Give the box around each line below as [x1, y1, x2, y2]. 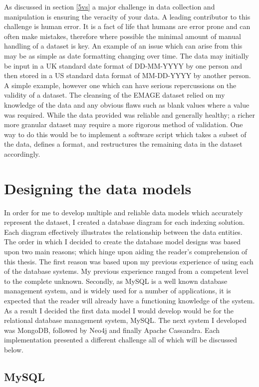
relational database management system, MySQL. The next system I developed [4, 315, 247, 325]
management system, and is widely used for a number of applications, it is [4, 285, 231, 296]
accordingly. [4, 148, 40, 159]
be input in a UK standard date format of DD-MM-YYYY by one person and [4, 60, 243, 71]
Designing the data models [4, 178, 192, 198]
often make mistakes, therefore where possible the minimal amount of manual [4, 31, 241, 41]
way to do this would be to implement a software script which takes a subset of [4, 129, 247, 139]
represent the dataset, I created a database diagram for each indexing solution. [4, 217, 245, 227]
